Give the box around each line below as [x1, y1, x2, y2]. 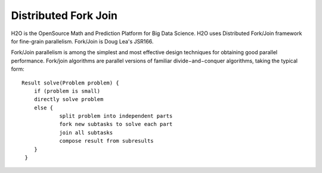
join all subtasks [59, 129, 113, 136]
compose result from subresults [59, 137, 154, 144]
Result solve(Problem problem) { [21, 79, 119, 86]
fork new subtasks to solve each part [59, 121, 173, 128]
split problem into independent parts [59, 113, 173, 119]
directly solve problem [33, 96, 104, 103]
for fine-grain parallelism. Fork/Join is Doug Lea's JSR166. [11, 37, 154, 45]
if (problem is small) [33, 87, 101, 95]
